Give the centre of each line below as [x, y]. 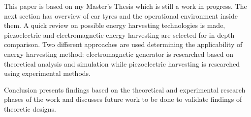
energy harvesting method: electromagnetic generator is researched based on [119, 54]
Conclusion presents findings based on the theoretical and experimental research [125, 89]
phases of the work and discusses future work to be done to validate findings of [123, 99]
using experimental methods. [47, 73]
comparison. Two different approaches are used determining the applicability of [123, 44]
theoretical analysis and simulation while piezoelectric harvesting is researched [122, 63]
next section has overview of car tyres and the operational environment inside [121, 15]
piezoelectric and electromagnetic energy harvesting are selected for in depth [119, 35]
